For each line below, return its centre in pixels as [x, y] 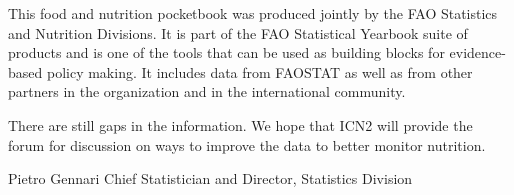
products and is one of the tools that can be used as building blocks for [226, 52]
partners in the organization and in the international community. [207, 91]
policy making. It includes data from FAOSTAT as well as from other [259, 71]
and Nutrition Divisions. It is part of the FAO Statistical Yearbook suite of [238, 32]
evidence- [477, 52]
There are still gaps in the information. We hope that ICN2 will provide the [240, 124]
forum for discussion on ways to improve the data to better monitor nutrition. [247, 144]
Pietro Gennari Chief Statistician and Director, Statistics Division [210, 178]
